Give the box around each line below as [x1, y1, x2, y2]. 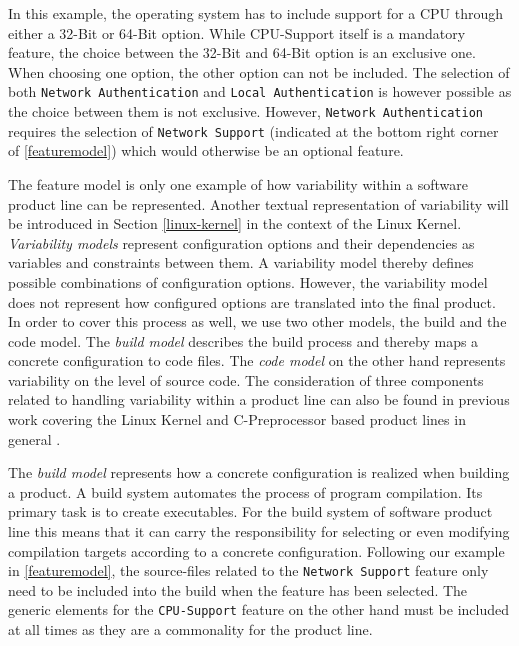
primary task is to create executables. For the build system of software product [8, 501, 493, 522]
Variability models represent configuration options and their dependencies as [8, 232, 475, 253]
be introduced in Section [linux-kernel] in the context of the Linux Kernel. [8, 213, 462, 234]
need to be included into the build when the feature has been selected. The [8, 579, 468, 600]
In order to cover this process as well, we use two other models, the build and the [8, 311, 507, 332]
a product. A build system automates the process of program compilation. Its [8, 481, 483, 502]
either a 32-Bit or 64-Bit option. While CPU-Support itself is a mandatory [8, 22, 466, 43]
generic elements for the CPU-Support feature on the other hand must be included [8, 599, 509, 620]
